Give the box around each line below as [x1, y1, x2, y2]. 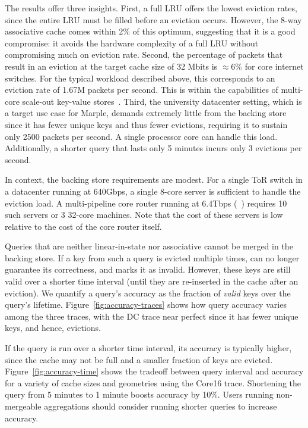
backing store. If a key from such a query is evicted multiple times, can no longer [5, 251, 300, 264]
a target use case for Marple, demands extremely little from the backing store [5, 107, 287, 119]
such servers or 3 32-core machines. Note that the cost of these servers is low [5, 208, 283, 221]
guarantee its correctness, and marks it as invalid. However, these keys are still [5, 263, 291, 276]
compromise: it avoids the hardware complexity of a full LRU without [5, 36, 259, 49]
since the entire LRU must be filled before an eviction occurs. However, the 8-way [5, 13, 302, 26]
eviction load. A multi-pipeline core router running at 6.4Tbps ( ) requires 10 [5, 196, 287, 209]
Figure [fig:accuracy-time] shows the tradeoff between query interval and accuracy [5, 365, 304, 377]
